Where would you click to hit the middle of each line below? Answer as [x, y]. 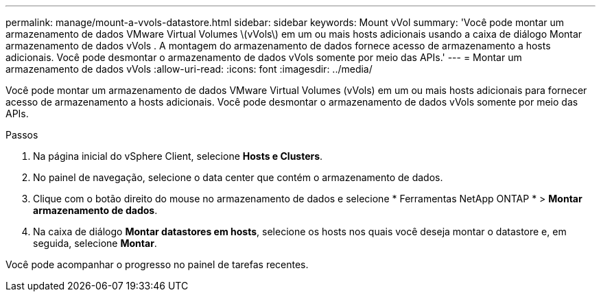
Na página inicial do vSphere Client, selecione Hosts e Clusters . [178, 156]
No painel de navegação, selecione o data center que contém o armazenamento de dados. [238, 177]
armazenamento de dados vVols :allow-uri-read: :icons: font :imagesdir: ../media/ [189, 69]
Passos [22, 135]
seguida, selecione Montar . [95, 243]
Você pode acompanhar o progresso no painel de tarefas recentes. [157, 264]
